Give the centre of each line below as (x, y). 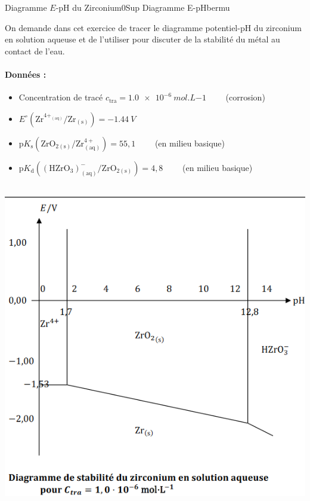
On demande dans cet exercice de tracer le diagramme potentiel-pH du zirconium (154, 27)
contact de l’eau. (35, 51)
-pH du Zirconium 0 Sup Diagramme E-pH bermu (143, 7)
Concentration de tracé (61, 97)
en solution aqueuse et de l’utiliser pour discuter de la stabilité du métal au (142, 39)
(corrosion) (245, 97)
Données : (26, 74)
